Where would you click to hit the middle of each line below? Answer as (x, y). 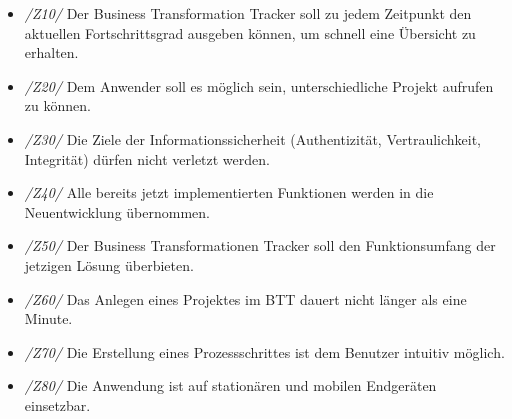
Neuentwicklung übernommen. (117, 211)
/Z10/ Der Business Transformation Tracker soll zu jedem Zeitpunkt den (248, 13)
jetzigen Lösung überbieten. (109, 264)
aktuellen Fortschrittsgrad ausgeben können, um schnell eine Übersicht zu (250, 32)
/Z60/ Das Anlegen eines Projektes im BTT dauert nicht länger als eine (245, 298)
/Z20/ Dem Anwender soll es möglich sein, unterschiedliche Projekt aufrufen (259, 85)
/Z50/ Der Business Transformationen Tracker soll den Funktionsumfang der (260, 245)
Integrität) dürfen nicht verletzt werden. (147, 158)
